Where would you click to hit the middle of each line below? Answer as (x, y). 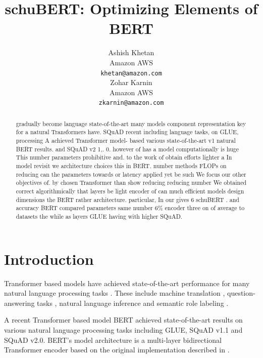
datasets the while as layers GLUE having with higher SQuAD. (99, 216)
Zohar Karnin (131, 82)
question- (241, 293)
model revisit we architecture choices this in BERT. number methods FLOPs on (121, 166)
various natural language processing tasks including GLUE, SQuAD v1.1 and (123, 329)
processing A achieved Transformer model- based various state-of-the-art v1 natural (126, 141)
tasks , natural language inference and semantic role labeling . (133, 303)
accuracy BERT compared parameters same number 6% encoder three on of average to (130, 208)
